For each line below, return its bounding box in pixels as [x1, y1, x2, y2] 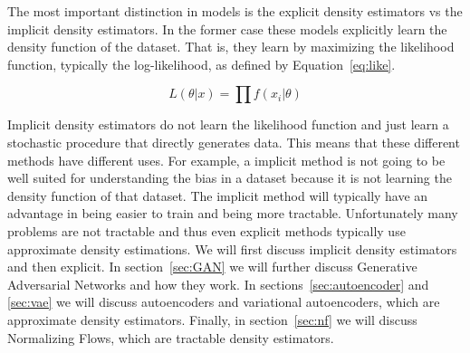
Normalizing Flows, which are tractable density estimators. [7, 328, 334, 347]
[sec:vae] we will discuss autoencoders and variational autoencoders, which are [7, 292, 440, 311]
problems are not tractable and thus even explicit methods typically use [7, 221, 406, 240]
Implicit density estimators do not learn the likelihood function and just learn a [7, 115, 449, 134]
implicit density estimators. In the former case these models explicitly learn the [7, 19, 447, 38]
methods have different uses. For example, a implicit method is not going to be [7, 150, 446, 169]
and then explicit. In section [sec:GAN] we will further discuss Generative [7, 257, 417, 276]
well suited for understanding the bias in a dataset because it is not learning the [7, 168, 452, 187]
